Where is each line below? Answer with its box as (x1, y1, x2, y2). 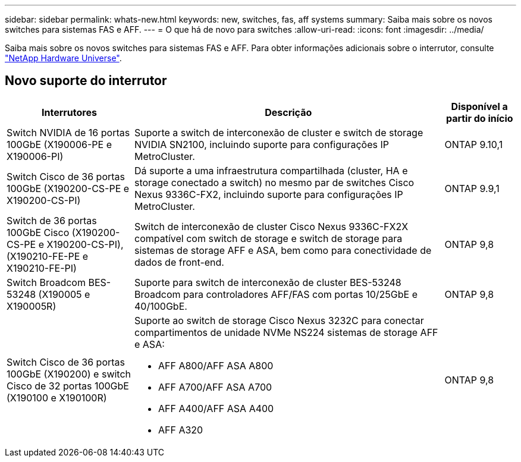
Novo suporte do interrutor (5, 73, 167, 89)
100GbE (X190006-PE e (7, 138, 112, 150)
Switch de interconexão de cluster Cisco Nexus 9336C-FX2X (134, 220, 409, 232)
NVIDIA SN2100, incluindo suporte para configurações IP (134, 138, 389, 150)
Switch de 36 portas (7, 214, 97, 227)
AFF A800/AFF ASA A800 (158, 359, 274, 372)
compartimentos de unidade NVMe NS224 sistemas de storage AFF (134, 326, 438, 338)
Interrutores (42, 106, 97, 118)
